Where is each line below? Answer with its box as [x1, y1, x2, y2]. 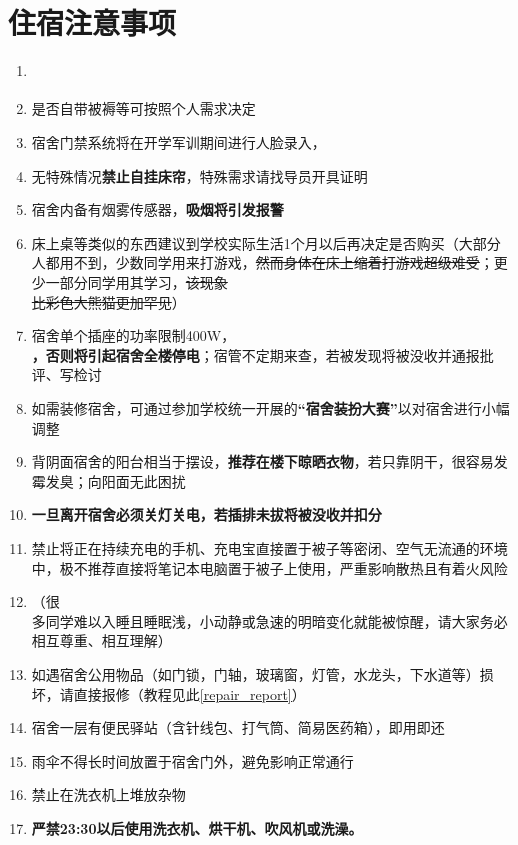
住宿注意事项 [8, 2, 177, 43]
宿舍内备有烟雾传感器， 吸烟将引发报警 [31, 199, 284, 220]
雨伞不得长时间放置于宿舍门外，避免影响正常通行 [31, 750, 354, 771]
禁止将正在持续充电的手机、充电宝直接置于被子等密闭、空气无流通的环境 [31, 537, 508, 558]
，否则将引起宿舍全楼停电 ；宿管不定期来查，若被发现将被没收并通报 [31, 344, 480, 365]
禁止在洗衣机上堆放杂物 [31, 784, 186, 805]
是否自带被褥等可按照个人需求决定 [31, 98, 256, 119]
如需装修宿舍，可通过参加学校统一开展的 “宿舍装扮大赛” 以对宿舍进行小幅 [31, 398, 510, 418]
